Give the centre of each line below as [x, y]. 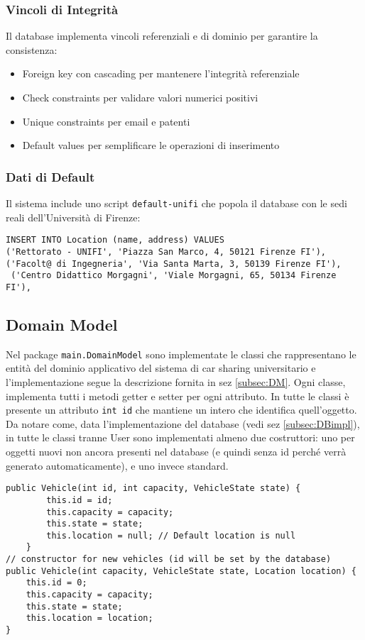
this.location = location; [89, 618]
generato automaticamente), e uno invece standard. [117, 465]
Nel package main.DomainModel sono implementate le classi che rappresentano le [181, 354]
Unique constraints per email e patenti [106, 121]
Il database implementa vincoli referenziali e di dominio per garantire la [162, 36]
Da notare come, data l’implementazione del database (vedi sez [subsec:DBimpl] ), [183, 423]
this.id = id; [80, 500]
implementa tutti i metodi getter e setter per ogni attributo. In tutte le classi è [178, 396]
